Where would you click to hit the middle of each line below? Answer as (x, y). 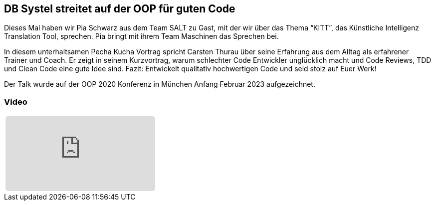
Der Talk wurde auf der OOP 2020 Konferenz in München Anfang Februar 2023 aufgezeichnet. (160, 84)
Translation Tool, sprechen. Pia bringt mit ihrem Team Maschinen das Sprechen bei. (141, 36)
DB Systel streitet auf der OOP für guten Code (120, 9)
